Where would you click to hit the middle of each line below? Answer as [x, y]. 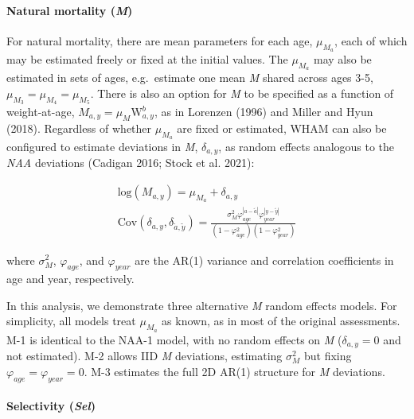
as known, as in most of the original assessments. [281, 321]
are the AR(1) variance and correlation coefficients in [264, 260]
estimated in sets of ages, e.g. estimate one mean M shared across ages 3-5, [190, 78]
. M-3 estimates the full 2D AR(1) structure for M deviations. [234, 371]
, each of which [371, 40]
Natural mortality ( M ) [70, 10]
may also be [343, 59]
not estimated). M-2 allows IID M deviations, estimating [145, 356]
